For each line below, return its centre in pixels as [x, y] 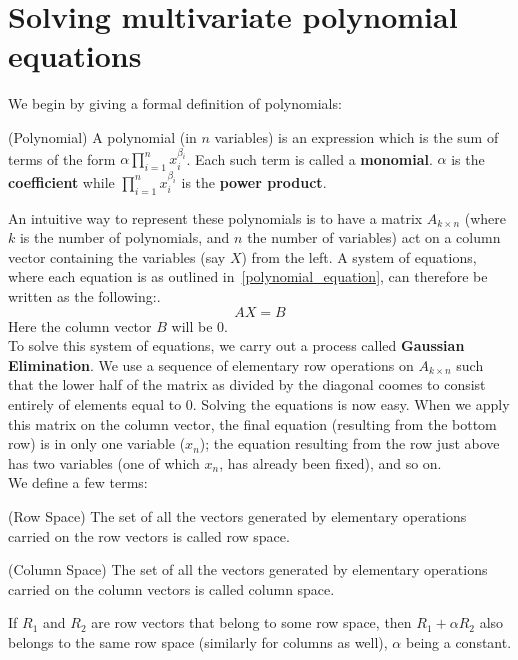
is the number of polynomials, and [124, 237]
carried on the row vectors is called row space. [149, 535]
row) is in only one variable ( [97, 443]
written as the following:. [84, 296]
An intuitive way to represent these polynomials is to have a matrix [215, 217]
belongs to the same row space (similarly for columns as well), [198, 641]
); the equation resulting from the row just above [349, 443]
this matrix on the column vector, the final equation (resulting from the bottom [252, 423]
